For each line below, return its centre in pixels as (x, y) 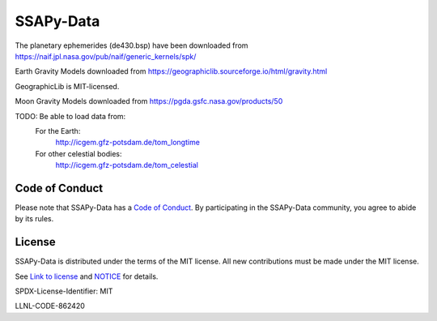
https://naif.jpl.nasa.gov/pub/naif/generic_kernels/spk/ (106, 56)
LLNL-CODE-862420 (50, 306)
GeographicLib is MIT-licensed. (67, 86)
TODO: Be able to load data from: (70, 116)
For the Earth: (58, 131)
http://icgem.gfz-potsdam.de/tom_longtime (127, 143)
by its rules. (34, 219)
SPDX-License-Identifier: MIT (64, 291)
